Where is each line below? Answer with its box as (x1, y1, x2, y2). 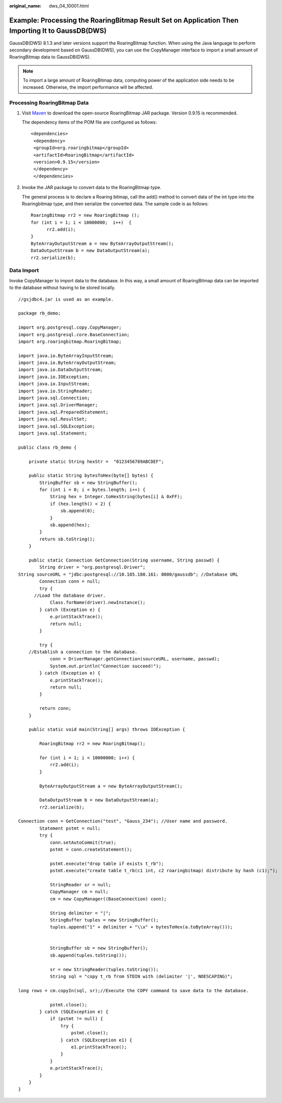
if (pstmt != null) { (50, 1016, 103, 1022)
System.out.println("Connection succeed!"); (50, 663, 162, 669)
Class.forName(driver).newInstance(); (50, 600, 146, 605)
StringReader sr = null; (50, 882, 112, 887)
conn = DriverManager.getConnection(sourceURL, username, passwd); (50, 656, 220, 662)
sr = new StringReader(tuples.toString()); (50, 966, 159, 972)
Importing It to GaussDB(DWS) (9, 27, 107, 35)
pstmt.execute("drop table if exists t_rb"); (50, 861, 164, 867)
